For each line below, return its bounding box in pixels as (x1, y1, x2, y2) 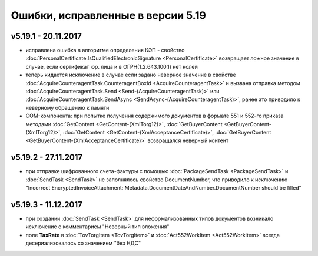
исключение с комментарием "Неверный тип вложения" (25, 223, 170, 230)
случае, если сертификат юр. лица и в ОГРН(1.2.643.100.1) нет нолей (25, 63, 198, 70)
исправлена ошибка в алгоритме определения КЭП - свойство (25, 47, 185, 54)
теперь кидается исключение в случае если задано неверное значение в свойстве (25, 71, 236, 79)
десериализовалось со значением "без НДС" (25, 240, 141, 247)
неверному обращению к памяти (25, 104, 110, 111)
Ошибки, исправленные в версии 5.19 (11, 9, 206, 22)
